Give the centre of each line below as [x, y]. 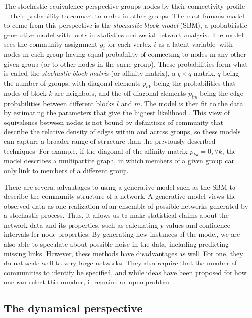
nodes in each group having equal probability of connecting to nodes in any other [125, 54]
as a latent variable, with [195, 44]
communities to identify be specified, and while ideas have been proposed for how [125, 272]
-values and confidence [197, 224]
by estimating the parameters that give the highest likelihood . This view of [117, 113]
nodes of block [25, 93]
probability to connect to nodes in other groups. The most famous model [135, 15]
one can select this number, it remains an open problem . [89, 282]
